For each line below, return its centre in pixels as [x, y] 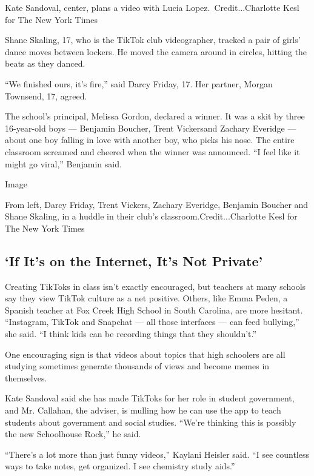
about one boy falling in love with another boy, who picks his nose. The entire [150, 140]
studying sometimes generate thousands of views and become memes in [137, 366]
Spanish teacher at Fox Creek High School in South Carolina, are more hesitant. [154, 310]
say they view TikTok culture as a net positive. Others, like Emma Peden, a [146, 298]
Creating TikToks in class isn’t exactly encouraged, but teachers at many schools [155, 286]
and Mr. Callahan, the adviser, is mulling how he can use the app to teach [143, 410]
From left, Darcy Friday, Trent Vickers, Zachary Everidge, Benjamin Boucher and [157, 204]
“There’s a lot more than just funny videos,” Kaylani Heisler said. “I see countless [157, 454]
